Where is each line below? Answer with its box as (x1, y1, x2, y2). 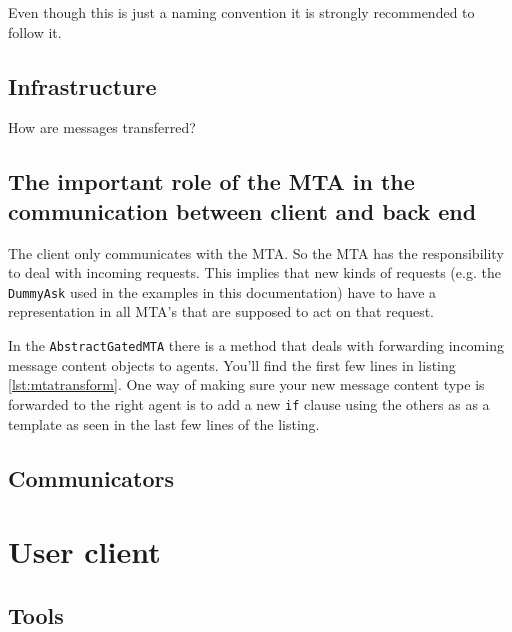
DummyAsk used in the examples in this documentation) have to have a (8, 281, 437, 302)
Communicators (8, 462, 175, 493)
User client (8, 531, 161, 572)
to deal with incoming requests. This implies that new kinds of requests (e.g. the (8, 262, 501, 283)
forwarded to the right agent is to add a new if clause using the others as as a (8, 393, 490, 414)
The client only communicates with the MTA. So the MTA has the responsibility (8, 242, 504, 263)
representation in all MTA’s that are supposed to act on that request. (8, 301, 434, 322)
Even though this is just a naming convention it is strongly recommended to (8, 2, 475, 22)
